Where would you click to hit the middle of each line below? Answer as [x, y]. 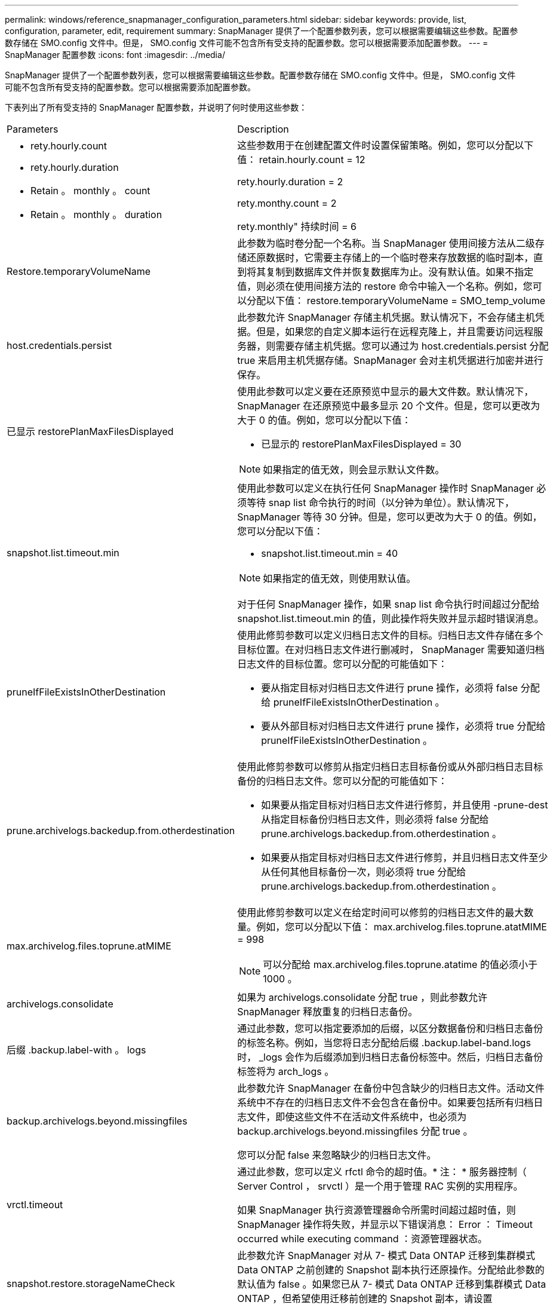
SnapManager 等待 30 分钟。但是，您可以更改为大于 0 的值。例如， [390, 517]
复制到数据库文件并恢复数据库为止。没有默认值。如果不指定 [400, 272]
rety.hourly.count [69, 146]
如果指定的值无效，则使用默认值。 [340, 578]
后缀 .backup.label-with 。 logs [76, 1050]
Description [263, 129]
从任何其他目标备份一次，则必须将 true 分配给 [364, 872]
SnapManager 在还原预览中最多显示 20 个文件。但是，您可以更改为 [389, 406]
